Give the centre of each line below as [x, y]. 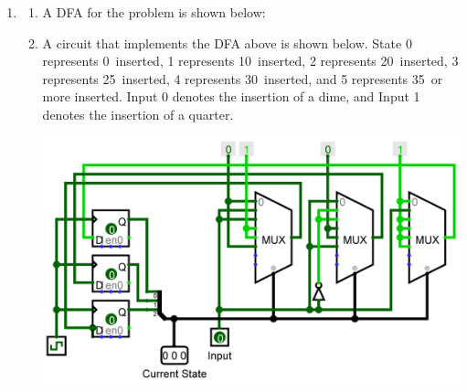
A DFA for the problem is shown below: [154, 12]
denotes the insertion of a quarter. [138, 114]
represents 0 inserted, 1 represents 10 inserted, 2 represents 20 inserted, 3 [250, 61]
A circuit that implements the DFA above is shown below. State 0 [227, 42]
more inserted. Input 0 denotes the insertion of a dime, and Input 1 [231, 96]
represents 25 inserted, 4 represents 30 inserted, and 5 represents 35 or [243, 78]
